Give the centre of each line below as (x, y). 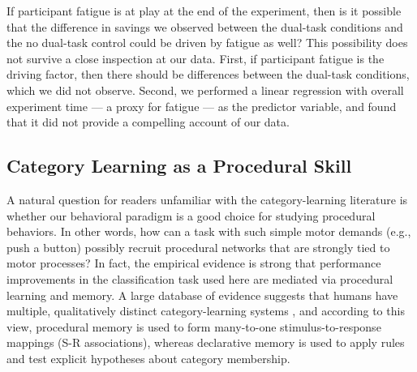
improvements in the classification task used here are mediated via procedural (200, 278)
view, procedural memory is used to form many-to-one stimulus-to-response (194, 326)
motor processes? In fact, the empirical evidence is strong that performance (194, 263)
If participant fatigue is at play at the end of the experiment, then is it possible (204, 11)
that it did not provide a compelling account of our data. (148, 122)
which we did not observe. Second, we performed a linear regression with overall (205, 90)
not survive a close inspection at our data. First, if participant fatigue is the (196, 58)
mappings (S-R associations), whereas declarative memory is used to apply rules (206, 342)
